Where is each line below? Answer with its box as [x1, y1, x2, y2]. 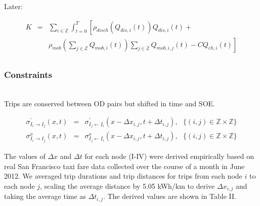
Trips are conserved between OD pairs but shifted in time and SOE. [4, 98, 215, 108]
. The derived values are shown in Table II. [103, 191, 236, 201]
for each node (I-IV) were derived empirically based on [84, 151, 254, 161]
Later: [4, 1, 23, 11]
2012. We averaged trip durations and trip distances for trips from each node [4, 171, 242, 181]
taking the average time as [4, 191, 86, 201]
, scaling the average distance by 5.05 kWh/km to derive [40, 180, 215, 191]
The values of [4, 151, 46, 161]
